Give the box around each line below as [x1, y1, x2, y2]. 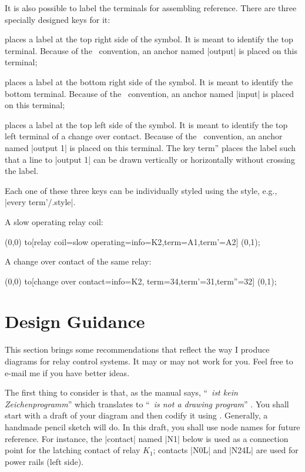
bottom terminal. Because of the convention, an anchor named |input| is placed [5, 87, 294, 99]
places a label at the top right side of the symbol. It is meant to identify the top [5, 33, 293, 45]
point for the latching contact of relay [5, 444, 140, 456]
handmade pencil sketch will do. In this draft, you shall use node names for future [5, 420, 300, 433]
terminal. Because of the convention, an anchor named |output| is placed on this [5, 44, 297, 56]
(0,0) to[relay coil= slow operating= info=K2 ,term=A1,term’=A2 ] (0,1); [5, 235, 260, 247]
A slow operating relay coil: [5, 215, 103, 227]
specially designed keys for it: [5, 13, 110, 25]
